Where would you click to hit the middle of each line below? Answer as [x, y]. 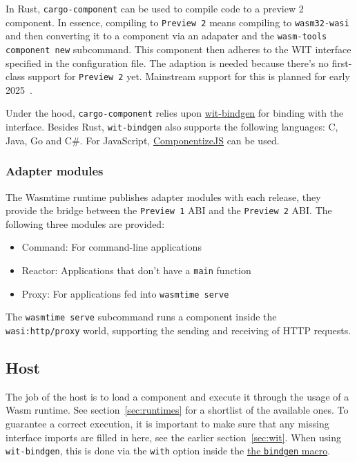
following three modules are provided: [85, 223]
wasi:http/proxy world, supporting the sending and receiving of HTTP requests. [178, 330]
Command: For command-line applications [112, 247]
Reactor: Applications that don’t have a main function [136, 270]
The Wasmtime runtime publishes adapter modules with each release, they [163, 196]
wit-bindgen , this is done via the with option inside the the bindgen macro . [168, 451]
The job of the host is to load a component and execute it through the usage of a [177, 396]
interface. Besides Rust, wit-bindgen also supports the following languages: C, [172, 127]
